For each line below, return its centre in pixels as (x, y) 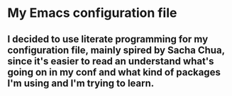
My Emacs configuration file (92, 13)
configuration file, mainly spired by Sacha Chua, (116, 50)
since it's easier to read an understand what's (111, 61)
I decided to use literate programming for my (108, 39)
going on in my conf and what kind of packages (114, 72)
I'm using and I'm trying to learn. (81, 83)
